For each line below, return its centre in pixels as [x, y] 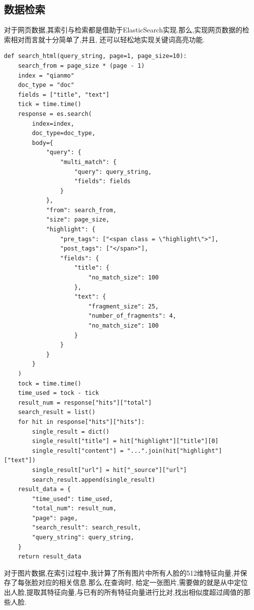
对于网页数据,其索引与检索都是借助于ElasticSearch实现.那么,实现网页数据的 [123, 30]
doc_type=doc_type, [64, 133]
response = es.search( [55, 114]
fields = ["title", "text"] [64, 95]
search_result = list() [57, 412]
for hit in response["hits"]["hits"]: [81, 422]
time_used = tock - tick [58, 393]
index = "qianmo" [46, 75]
